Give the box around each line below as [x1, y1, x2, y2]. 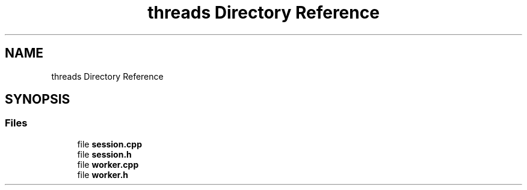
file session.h [77, 149, 132, 159]
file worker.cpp [77, 159, 139, 170]
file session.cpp [77, 138, 142, 149]
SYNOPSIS [5, 92, 70, 107]
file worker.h [77, 169, 129, 180]
